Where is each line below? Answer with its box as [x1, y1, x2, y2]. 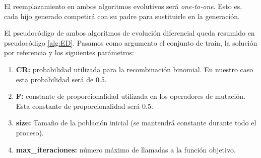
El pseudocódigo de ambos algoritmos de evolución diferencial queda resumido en [4, 28, 255, 38]
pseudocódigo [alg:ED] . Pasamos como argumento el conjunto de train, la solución [4, 37, 257, 48]
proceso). [16, 127, 44, 137]
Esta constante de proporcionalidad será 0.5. [16, 100, 153, 111]
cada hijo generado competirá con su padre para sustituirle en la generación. [4, 11, 240, 21]
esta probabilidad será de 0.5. [16, 74, 107, 84]
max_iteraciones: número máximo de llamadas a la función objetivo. [16, 144, 236, 154]
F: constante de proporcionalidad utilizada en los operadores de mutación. [16, 91, 246, 101]
